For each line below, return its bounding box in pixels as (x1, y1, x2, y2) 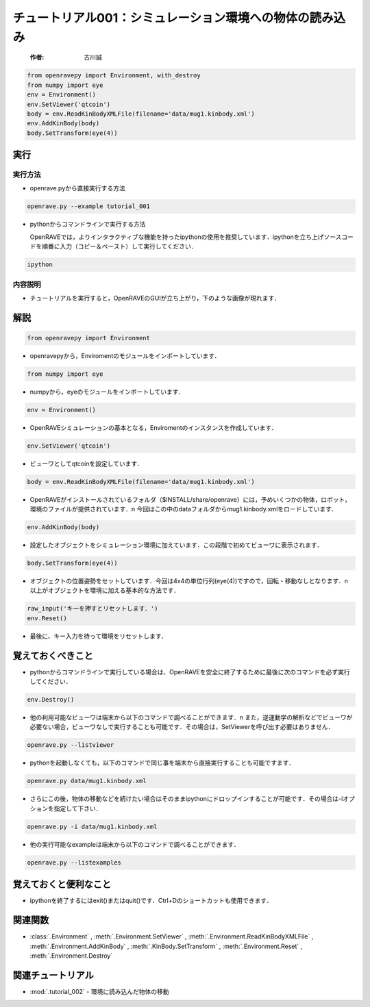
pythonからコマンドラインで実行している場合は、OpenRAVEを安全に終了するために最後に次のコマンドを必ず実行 (29, 667, 350, 676)
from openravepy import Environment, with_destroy (27, 72, 201, 79)
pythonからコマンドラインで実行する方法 (29, 220, 146, 229)
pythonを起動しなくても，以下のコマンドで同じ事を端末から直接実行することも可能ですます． (29, 759, 295, 767)
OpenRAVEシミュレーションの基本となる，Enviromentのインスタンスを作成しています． (29, 423, 277, 431)
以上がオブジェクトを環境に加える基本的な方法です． (29, 586, 180, 595)
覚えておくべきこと (12, 650, 94, 661)
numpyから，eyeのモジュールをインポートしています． (29, 387, 185, 396)
